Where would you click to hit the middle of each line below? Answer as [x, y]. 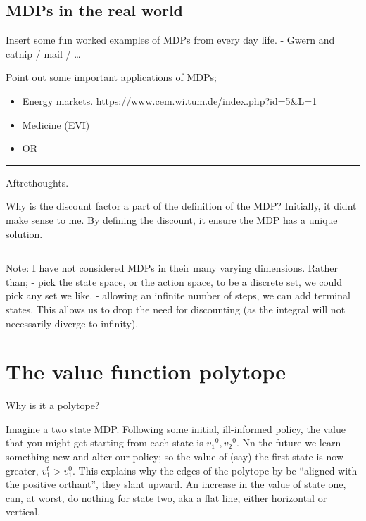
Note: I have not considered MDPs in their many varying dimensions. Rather [172, 268]
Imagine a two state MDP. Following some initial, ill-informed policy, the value [176, 428]
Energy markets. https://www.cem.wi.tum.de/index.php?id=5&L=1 [170, 100]
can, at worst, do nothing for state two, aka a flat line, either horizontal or [166, 497]
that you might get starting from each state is [105, 442]
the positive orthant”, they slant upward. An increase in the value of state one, [176, 484]
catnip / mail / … [43, 53]
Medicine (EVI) [56, 124]
